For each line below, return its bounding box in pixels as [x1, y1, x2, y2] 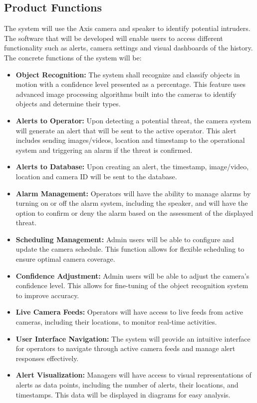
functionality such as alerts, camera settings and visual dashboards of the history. [4, 42, 253, 53]
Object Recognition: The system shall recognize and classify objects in [15, 69, 240, 79]
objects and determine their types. [15, 98, 121, 109]
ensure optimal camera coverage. [15, 254, 115, 264]
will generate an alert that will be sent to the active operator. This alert [15, 125, 237, 135]
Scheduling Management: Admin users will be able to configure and [15, 234, 234, 244]
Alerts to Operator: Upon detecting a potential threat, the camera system [15, 115, 252, 125]
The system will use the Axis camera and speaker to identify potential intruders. [4, 23, 251, 33]
